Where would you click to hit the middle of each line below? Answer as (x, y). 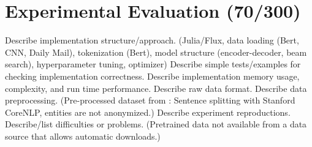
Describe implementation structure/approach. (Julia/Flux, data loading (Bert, (152, 40)
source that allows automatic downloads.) (83, 136)
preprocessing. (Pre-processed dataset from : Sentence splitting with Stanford (150, 100)
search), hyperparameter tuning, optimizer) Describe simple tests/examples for (153, 64)
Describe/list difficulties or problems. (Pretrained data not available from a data (156, 124)
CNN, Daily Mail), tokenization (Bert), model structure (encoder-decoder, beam (156, 52)
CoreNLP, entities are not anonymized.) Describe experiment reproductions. (148, 112)
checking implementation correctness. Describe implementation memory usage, (152, 76)
